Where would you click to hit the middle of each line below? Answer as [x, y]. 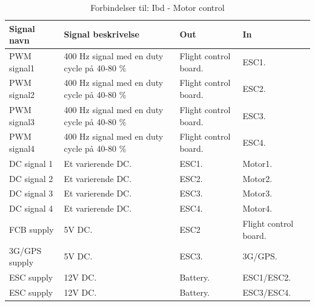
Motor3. [257, 193]
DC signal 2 [31, 178]
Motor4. [257, 208]
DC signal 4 [31, 208]
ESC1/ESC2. [267, 277]
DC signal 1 [31, 163]
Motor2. [257, 178]
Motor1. [257, 163]
